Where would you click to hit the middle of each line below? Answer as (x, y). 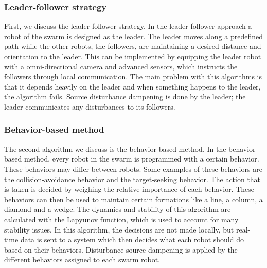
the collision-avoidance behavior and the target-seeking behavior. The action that (132, 179)
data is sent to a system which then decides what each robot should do (132, 239)
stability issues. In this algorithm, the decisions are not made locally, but (119, 229)
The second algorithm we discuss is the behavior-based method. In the (115, 148)
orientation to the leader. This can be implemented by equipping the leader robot (133, 56)
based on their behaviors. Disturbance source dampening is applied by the (121, 249)
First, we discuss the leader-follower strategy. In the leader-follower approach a (128, 26)
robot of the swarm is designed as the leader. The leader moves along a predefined (133, 36)
